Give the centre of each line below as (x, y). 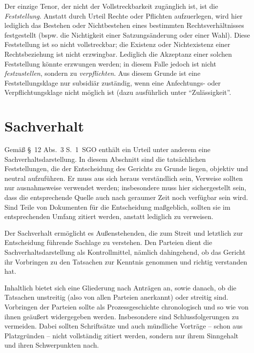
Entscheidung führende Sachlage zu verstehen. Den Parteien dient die (108, 242)
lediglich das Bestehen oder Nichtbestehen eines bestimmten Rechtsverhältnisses (124, 25)
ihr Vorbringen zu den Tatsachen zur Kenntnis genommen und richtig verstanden (126, 261)
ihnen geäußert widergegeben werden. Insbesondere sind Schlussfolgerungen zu (122, 316)
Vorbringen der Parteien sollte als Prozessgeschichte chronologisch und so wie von (127, 306)
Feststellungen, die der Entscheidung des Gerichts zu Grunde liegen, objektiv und (126, 168)
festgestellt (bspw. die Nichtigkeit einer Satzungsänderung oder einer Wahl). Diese (127, 34)
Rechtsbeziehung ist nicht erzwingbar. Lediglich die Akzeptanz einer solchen (118, 54)
